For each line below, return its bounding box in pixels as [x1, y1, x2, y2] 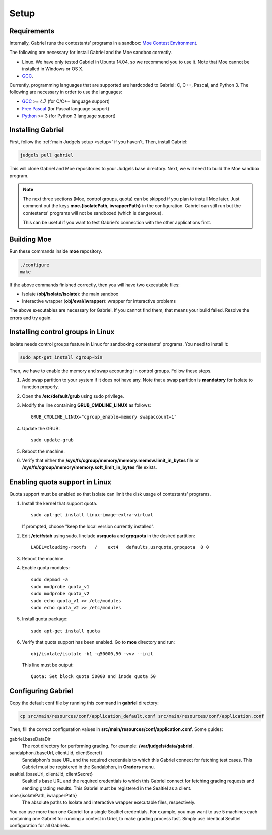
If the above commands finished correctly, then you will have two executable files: [9, 282, 180, 288]
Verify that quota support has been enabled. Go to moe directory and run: [22, 639, 175, 645]
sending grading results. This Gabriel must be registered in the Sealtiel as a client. [22, 785, 192, 791]
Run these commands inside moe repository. [9, 248, 103, 254]
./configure [20, 262, 50, 268]
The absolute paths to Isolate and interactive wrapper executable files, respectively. [22, 799, 196, 805]
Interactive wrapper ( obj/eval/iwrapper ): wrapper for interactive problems [22, 298, 176, 304]
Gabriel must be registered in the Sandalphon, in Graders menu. [22, 764, 155, 770]
